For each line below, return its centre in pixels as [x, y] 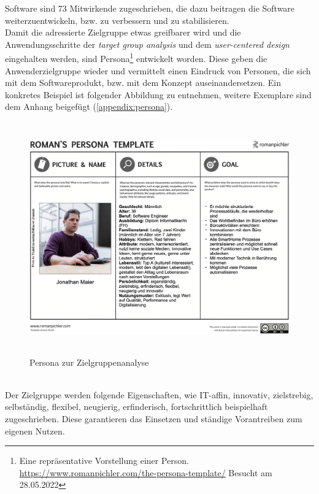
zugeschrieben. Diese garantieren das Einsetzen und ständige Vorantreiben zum [154, 418]
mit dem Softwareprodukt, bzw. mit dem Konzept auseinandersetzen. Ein [143, 83]
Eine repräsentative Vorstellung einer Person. [104, 461]
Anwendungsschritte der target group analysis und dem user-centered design [147, 44]
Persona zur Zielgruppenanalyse [89, 362]
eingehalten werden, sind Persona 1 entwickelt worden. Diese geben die [136, 58]
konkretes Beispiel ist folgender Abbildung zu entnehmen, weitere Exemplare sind [158, 94]
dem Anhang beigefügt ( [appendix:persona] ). [89, 106]
